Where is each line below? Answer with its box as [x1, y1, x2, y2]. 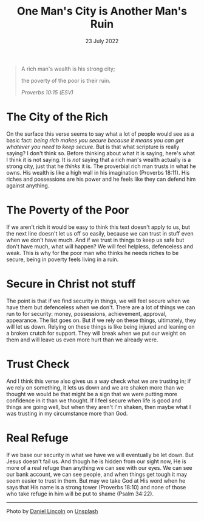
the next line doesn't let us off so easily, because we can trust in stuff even [6, 229, 194, 237]
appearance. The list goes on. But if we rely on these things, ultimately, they [6, 316, 196, 324]
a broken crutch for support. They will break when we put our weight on [6, 329, 186, 337]
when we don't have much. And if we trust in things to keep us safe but [6, 236, 185, 243]
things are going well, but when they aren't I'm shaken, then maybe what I [6, 403, 191, 410]
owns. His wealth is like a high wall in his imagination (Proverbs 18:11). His [6, 169, 190, 176]
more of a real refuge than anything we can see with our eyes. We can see [6, 464, 192, 471]
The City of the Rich [6, 110, 108, 124]
